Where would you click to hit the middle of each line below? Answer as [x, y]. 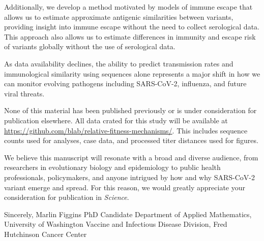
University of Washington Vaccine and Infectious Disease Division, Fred [116, 224]
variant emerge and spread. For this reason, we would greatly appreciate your [125, 187]
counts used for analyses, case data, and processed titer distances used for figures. [131, 140]
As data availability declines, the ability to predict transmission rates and [119, 63]
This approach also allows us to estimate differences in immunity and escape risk [130, 36]
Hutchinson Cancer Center [46, 234]
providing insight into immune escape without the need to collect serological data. [132, 27]
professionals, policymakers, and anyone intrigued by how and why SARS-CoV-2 [129, 177]
